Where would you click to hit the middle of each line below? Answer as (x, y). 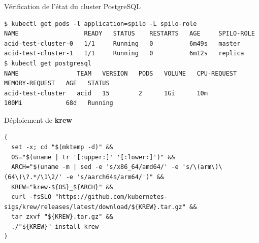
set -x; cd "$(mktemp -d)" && (62, 147)
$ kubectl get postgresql (48, 63)
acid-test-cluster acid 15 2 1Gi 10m (106, 93)
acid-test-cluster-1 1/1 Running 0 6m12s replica (124, 54)
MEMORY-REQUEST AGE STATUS (57, 83)
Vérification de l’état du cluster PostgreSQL (72, 6)
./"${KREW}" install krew (55, 227)
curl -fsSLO (31, 197)
